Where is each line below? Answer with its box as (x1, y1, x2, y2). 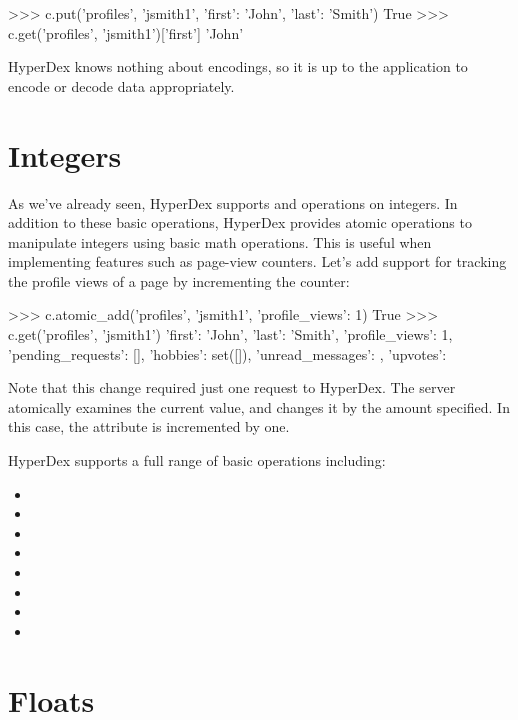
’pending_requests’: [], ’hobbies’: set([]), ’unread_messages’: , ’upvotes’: (8, 343, 447, 364)
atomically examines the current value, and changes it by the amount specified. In (8, 396, 510, 417)
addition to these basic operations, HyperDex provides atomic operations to (8, 212, 472, 233)
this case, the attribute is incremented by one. (8, 416, 290, 437)
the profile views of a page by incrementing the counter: (8, 270, 350, 291)
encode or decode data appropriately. (8, 75, 235, 96)
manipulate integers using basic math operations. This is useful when (8, 231, 432, 252)
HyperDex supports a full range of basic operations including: (8, 450, 386, 471)
